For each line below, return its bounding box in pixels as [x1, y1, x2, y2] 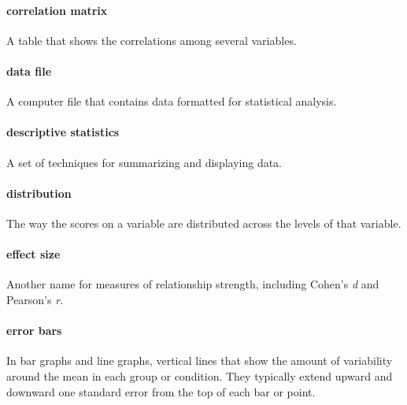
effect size [6, 246, 61, 262]
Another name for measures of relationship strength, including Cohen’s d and [6, 276, 379, 292]
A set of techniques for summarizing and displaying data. [6, 154, 283, 170]
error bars [6, 322, 62, 339]
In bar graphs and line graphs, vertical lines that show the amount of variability [6, 352, 393, 369]
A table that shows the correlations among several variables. [6, 32, 297, 48]
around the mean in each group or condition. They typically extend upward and [6, 367, 393, 384]
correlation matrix [6, 2, 108, 18]
